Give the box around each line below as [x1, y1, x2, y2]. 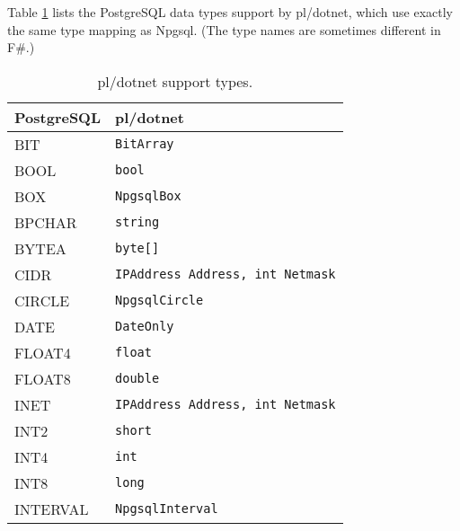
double [115, 371, 160, 386]
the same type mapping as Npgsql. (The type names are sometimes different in [7, 20, 441, 39]
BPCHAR [14, 211, 77, 233]
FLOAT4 [14, 341, 71, 363]
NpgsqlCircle [115, 293, 204, 308]
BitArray [115, 137, 174, 152]
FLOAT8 [14, 367, 71, 389]
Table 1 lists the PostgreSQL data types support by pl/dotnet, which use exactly [7, 3, 453, 21]
